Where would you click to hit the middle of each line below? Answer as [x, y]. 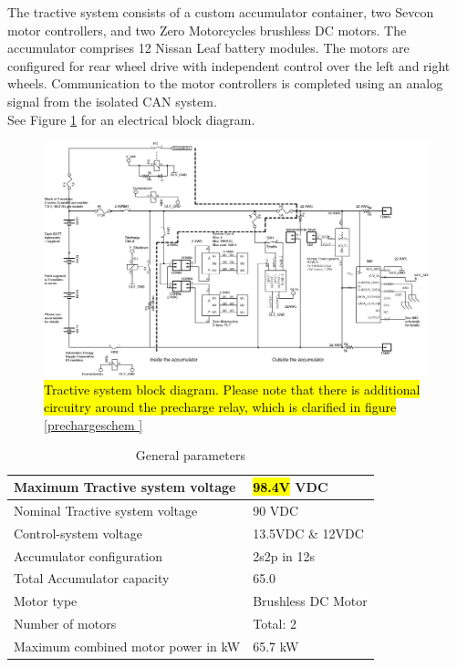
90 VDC [276, 510]
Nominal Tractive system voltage [106, 510]
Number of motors [65, 624]
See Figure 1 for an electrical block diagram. [131, 119]
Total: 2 [275, 624]
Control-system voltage [78, 533]
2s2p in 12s [284, 555]
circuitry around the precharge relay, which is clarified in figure [220, 407]
